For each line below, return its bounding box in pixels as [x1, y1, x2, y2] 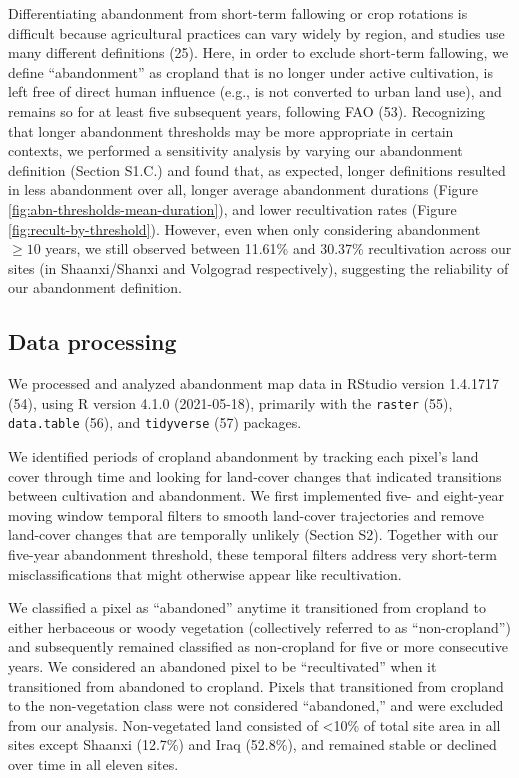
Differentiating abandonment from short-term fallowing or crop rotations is [8, 3, 468, 23]
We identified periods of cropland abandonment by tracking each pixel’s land [8, 446, 479, 467]
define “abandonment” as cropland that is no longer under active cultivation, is [8, 61, 493, 82]
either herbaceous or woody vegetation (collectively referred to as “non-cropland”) [8, 616, 511, 637]
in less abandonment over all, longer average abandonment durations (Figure [8, 179, 479, 200]
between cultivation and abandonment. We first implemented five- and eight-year [8, 485, 504, 506]
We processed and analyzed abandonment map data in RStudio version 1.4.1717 [8, 373, 499, 394]
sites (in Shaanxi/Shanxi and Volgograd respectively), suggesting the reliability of [8, 257, 509, 278]
